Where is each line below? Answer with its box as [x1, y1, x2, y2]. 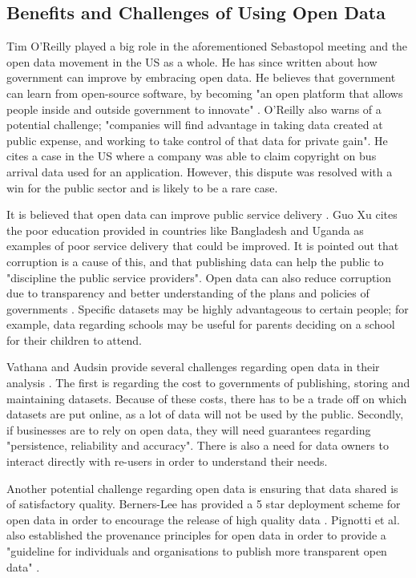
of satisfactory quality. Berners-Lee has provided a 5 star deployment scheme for [6, 495, 401, 512]
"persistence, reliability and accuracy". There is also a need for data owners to [6, 437, 389, 454]
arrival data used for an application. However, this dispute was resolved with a [6, 163, 393, 180]
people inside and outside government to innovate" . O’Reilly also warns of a [6, 100, 382, 117]
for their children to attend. [6, 331, 142, 348]
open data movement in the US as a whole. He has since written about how [6, 53, 378, 70]
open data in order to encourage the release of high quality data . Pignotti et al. [6, 511, 400, 527]
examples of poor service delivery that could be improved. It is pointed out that [6, 237, 399, 254]
